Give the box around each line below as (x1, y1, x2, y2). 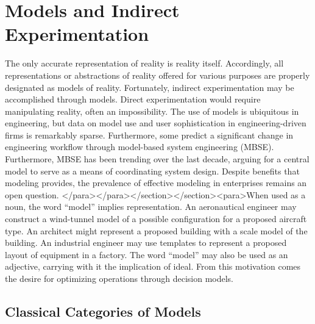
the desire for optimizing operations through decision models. (5, 272, 233, 284)
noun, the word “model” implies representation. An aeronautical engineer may (5, 200, 297, 213)
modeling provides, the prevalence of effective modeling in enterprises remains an (5, 176, 307, 189)
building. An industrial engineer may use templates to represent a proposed (5, 236, 287, 249)
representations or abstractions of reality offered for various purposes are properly (5, 68, 310, 81)
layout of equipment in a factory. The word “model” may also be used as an (5, 248, 288, 261)
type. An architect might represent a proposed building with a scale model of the (5, 224, 308, 237)
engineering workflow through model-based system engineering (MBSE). (5, 140, 274, 153)
